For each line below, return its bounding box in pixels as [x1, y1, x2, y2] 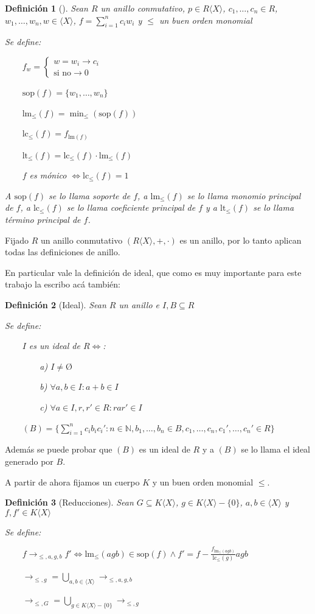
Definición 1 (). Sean [5, 2, 88, 14]
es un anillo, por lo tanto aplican [179, 233, 302, 246]
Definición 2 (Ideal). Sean [5, 298, 106, 311]
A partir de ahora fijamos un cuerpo [5, 475, 140, 488]
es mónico [29, 169, 67, 182]
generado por [5, 454, 54, 467]
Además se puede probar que [5, 443, 112, 456]
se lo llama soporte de [49, 189, 131, 202]
